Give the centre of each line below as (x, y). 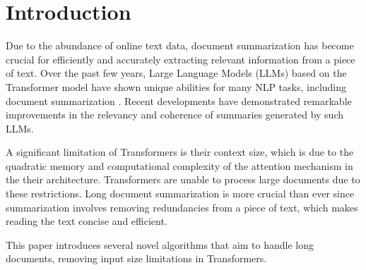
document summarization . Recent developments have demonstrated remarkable (179, 100)
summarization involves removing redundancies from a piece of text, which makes (182, 207)
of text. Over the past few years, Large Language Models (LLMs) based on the (176, 73)
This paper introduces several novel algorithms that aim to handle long (160, 244)
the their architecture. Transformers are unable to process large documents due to (183, 179)
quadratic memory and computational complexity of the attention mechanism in (179, 165)
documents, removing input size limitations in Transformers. (136, 258)
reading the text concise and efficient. (87, 221)
